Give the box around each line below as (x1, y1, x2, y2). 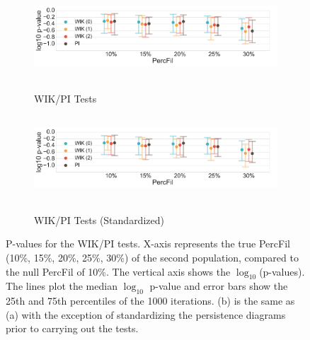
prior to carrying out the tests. (6, 321, 139, 336)
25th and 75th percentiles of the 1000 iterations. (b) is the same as (6, 293, 295, 308)
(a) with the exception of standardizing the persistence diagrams (6, 307, 286, 322)
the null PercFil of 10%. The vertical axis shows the (6, 264, 231, 279)
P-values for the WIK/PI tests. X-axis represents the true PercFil (6, 236, 290, 251)
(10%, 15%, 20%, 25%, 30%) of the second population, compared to (6, 250, 299, 264)
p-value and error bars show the (149, 279, 288, 293)
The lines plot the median (6, 279, 117, 293)
